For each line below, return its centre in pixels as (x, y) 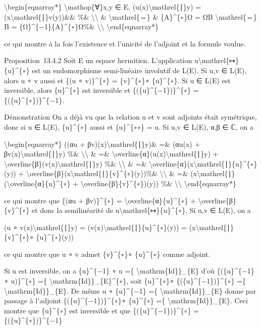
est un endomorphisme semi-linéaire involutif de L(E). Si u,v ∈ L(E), (139, 70)
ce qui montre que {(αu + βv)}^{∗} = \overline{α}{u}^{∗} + (100, 200)
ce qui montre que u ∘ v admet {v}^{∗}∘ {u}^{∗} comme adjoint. (107, 254)
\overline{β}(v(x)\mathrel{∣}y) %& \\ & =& (75, 163)
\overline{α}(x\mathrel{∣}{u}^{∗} (203, 163)
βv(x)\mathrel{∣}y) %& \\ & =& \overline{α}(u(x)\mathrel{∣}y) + (111, 154)
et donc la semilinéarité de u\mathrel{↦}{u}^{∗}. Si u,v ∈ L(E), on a (141, 210)
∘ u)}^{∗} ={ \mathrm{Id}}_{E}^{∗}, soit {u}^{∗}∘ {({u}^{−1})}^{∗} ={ (125, 281)
